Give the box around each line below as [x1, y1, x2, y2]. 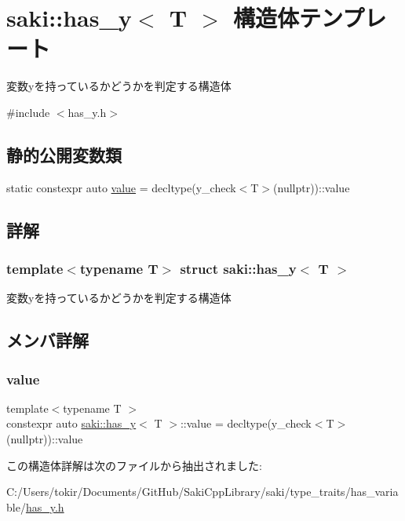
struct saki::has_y [180, 259, 297, 278]
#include [6, 104, 50, 120]
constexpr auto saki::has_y [6, 415, 137, 432]
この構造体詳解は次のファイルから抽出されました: [6, 457, 262, 473]
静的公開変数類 [6, 142, 122, 166]
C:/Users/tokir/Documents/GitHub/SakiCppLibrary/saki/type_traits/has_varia [6, 483, 399, 500]
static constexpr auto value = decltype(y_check [6, 179, 236, 195]
